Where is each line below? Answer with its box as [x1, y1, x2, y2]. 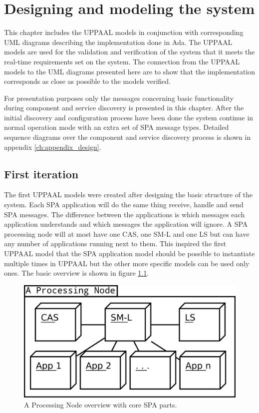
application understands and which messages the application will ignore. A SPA [4, 219, 248, 229]
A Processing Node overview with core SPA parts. [24, 399, 177, 410]
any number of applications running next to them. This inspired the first [4, 238, 227, 249]
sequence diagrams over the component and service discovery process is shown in [4, 132, 251, 142]
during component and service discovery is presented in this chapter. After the [4, 102, 244, 113]
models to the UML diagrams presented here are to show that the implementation [4, 66, 256, 76]
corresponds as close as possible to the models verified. [4, 76, 171, 86]
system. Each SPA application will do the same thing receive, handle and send [4, 199, 244, 210]
